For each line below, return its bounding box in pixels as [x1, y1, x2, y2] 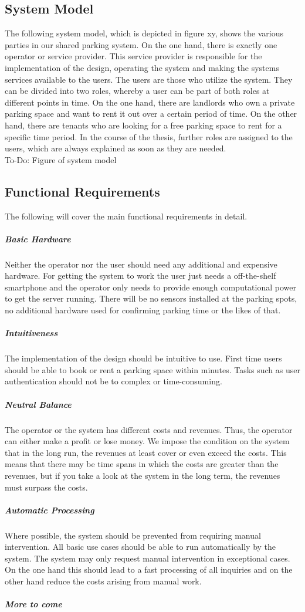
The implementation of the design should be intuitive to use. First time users [5, 352, 282, 364]
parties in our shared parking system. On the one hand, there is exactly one [5, 38, 277, 50]
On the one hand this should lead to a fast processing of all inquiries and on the [5, 563, 293, 576]
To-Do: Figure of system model [5, 153, 117, 165]
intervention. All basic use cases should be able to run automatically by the [5, 540, 276, 553]
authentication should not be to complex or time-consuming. [5, 375, 222, 387]
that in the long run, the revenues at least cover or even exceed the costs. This [5, 446, 287, 458]
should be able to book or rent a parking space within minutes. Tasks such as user [5, 363, 300, 376]
